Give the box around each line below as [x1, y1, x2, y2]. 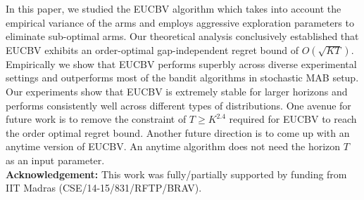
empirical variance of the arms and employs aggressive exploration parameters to [6, 15, 354, 29]
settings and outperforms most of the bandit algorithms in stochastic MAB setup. [6, 70, 359, 85]
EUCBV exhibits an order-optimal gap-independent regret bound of [6, 42, 299, 57]
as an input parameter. [6, 152, 105, 167]
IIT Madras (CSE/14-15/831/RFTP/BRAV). [6, 180, 202, 195]
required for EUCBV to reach [229, 112, 357, 126]
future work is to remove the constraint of [6, 112, 187, 126]
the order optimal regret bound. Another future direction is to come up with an [6, 125, 350, 140]
